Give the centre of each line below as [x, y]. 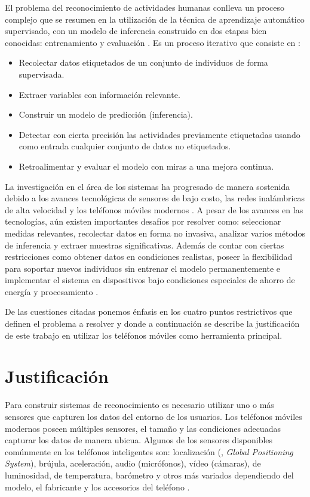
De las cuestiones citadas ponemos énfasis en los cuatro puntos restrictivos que [149, 312]
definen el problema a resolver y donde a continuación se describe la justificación [152, 323]
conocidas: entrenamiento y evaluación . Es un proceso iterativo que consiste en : [153, 42]
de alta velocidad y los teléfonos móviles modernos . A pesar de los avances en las [154, 209]
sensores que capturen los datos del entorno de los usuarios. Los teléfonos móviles [154, 416]
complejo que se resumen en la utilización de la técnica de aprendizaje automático [155, 19]
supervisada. [42, 74]
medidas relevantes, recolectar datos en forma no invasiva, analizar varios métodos [155, 233]
